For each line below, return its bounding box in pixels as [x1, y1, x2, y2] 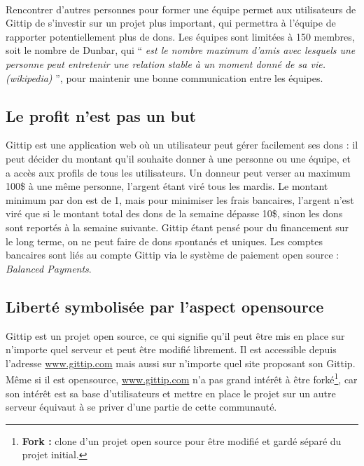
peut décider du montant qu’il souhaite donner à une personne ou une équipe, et [6, 151, 351, 165]
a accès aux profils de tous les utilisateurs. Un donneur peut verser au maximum [6, 165, 351, 179]
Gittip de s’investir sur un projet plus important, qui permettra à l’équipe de [6, 15, 336, 30]
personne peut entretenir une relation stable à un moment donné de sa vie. [6, 56, 325, 71]
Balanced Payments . [6, 261, 92, 275]
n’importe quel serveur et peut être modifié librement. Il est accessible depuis [6, 342, 337, 357]
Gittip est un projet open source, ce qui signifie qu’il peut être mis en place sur [6, 328, 345, 343]
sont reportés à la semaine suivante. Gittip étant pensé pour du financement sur [6, 219, 349, 234]
